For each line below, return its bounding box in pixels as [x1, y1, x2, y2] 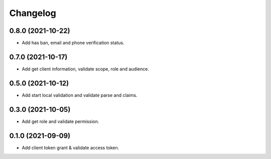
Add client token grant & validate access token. [22, 144, 119, 150]
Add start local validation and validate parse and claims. [22, 92, 138, 98]
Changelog [9, 7, 56, 18]
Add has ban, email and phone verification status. [22, 40, 125, 46]
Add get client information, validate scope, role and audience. [22, 65, 149, 72]
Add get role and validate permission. [22, 118, 99, 124]
